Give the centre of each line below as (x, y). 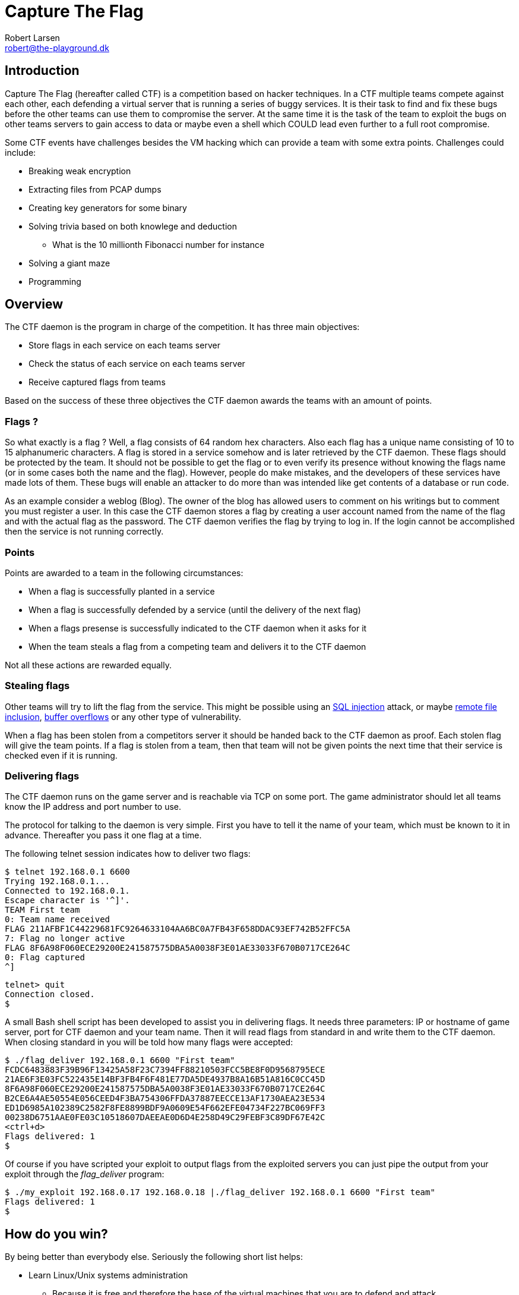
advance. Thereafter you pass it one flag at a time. (103, 835)
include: (20, 152)
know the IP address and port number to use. (93, 807)
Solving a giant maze (69, 263)
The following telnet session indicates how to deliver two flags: (128, 854)
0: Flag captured (45, 958)
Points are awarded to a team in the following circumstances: (124, 573)
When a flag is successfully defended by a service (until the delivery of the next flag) (195, 609)
